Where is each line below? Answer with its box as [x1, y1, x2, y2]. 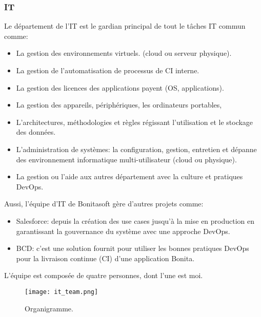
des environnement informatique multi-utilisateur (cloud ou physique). [16, 154, 237, 164]
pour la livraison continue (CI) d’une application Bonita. [16, 252, 195, 263]
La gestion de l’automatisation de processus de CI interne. [16, 65, 199, 75]
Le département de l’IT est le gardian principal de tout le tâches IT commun [4, 20, 246, 31]
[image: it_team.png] [25, 288, 98, 295]
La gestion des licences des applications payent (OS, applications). [16, 82, 224, 93]
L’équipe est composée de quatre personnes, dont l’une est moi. [4, 270, 203, 281]
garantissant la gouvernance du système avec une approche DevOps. [16, 225, 230, 236]
